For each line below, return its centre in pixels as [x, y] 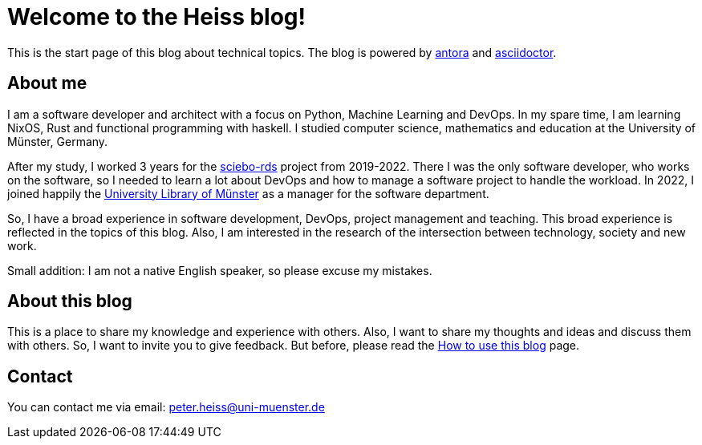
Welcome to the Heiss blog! [157, 17]
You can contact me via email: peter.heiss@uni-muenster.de [166, 407]
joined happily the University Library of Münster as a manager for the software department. [248, 193]
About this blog [70, 301]
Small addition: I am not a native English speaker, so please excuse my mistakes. [220, 270]
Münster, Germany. [58, 141]
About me [47, 83]
